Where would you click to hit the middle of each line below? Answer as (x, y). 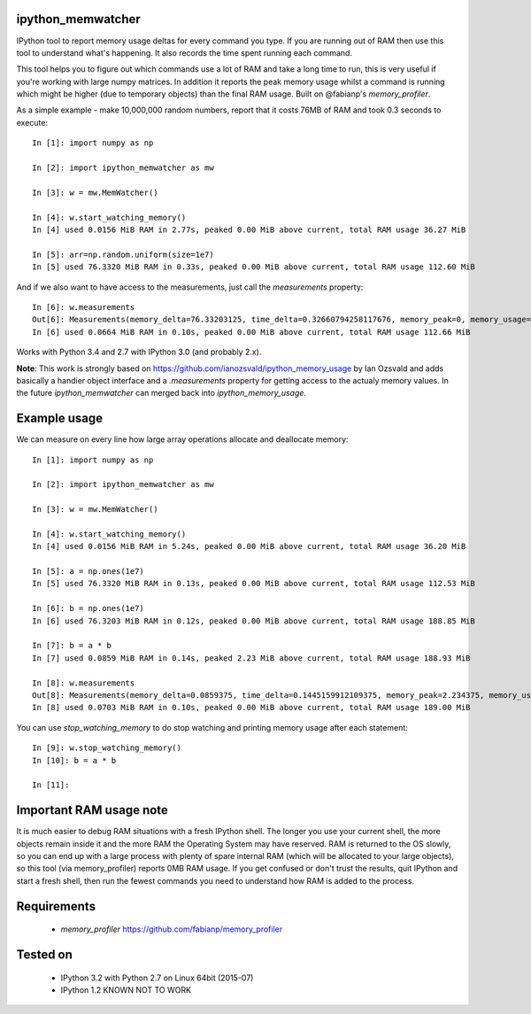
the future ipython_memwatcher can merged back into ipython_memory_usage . (162, 393)
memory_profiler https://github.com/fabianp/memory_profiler (172, 929)
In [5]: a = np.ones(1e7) (88, 572)
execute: (32, 122)
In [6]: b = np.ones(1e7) (88, 608)
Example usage (60, 418)
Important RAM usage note (92, 810)
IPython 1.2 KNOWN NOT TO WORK (126, 990)
